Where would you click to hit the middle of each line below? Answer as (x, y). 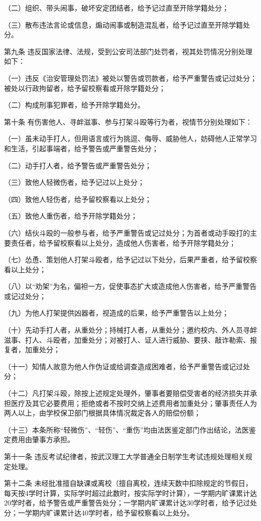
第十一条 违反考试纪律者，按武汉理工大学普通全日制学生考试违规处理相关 (125, 456)
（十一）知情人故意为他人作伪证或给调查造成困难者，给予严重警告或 (116, 366)
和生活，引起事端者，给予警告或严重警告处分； (81, 148)
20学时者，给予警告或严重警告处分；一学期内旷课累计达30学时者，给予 (120, 503)
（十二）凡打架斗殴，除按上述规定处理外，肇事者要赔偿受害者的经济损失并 (127, 393)
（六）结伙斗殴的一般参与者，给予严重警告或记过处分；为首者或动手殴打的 (127, 232)
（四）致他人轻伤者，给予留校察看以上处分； (78, 199)
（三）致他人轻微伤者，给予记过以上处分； (74, 182)
